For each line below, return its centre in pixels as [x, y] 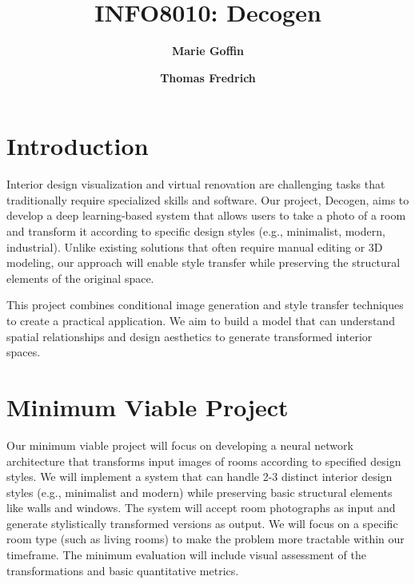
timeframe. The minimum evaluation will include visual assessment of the [186, 555]
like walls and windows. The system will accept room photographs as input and [201, 508]
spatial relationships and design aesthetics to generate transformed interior [190, 336]
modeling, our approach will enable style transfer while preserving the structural [204, 262]
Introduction [78, 146]
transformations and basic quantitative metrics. [123, 570]
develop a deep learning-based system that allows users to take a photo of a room [206, 215]
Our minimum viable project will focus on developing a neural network [180, 445]
